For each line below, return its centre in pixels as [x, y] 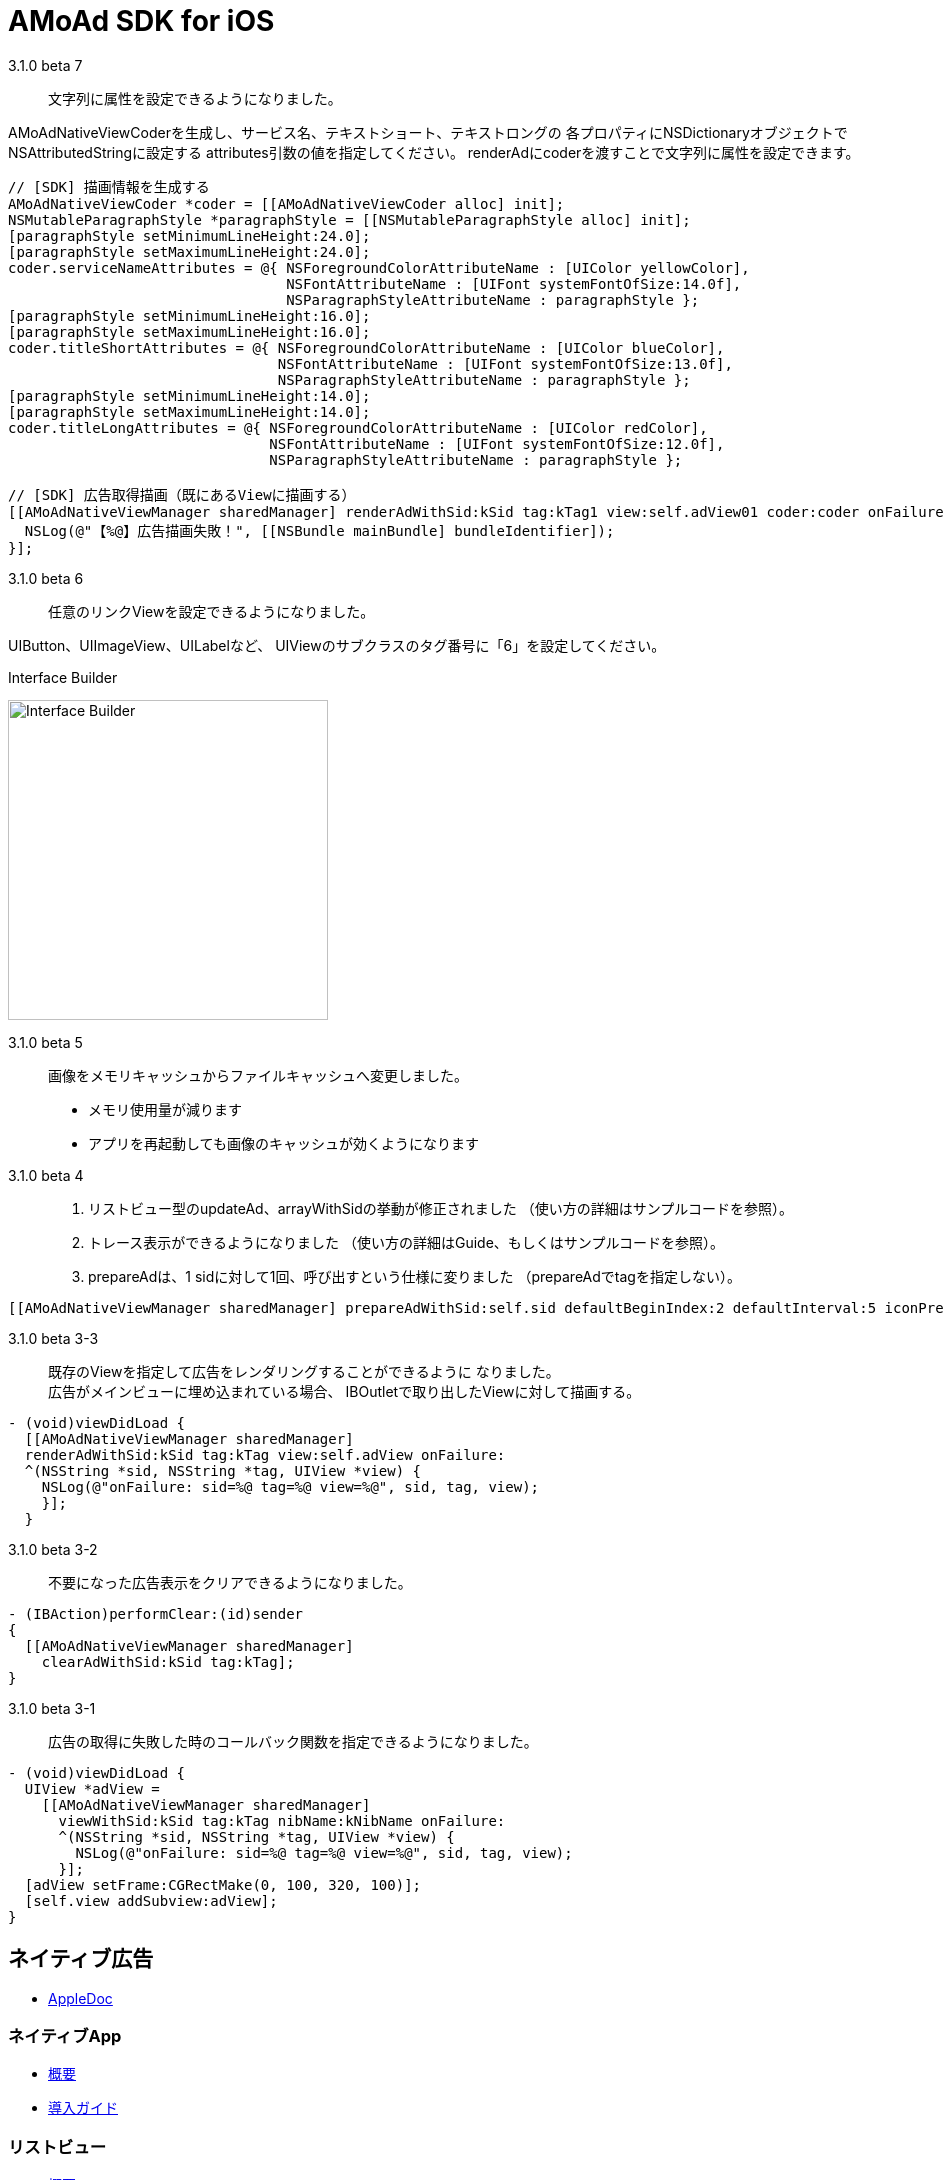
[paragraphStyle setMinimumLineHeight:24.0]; [189, 235]
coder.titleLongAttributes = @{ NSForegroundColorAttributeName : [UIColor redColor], [358, 427]
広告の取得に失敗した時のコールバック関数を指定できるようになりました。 [293, 1741]
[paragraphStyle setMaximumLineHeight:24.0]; [189, 251]
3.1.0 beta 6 [46, 578]
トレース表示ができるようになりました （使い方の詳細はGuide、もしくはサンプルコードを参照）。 [406, 1242]
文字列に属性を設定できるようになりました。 [195, 98]
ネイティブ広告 [81, 1959]
